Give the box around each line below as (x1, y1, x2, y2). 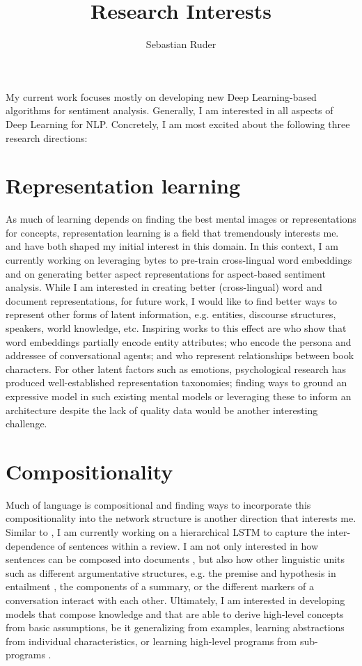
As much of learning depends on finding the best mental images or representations (6, 212, 356, 226)
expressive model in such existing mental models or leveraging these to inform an (6, 388, 352, 403)
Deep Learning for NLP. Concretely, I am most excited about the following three (6, 116, 350, 131)
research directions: (6, 130, 88, 145)
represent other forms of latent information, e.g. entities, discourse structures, (6, 307, 336, 322)
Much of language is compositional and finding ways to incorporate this (6, 497, 311, 512)
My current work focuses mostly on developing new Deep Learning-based (6, 89, 317, 104)
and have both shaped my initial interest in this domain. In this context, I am (6, 239, 338, 253)
